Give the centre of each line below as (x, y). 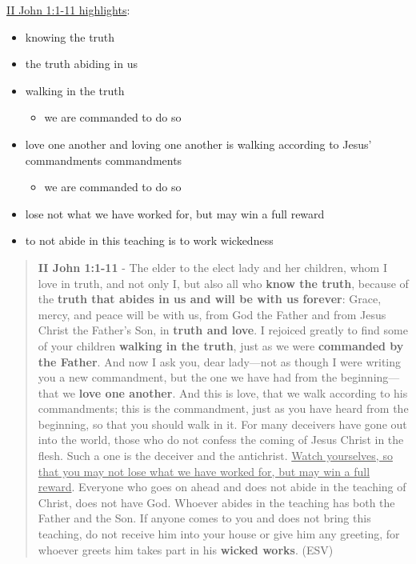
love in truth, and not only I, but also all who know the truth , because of (223, 283)
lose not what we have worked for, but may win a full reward (175, 213)
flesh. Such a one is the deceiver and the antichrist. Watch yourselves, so (215, 456)
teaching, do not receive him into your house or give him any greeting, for (219, 534)
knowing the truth (70, 36)
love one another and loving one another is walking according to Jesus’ (198, 144)
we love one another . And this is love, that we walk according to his (235, 392)
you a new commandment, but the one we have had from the (188, 377)
